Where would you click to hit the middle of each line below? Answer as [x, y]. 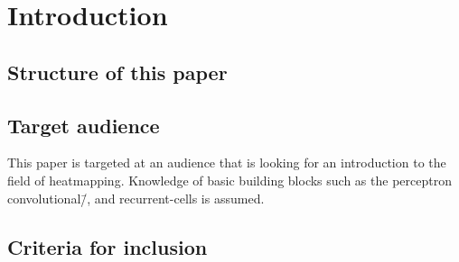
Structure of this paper [117, 72]
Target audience [84, 125]
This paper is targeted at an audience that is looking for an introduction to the [227, 163]
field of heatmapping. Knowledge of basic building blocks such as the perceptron [229, 180]
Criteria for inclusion [108, 246]
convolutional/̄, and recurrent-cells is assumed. [136, 198]
